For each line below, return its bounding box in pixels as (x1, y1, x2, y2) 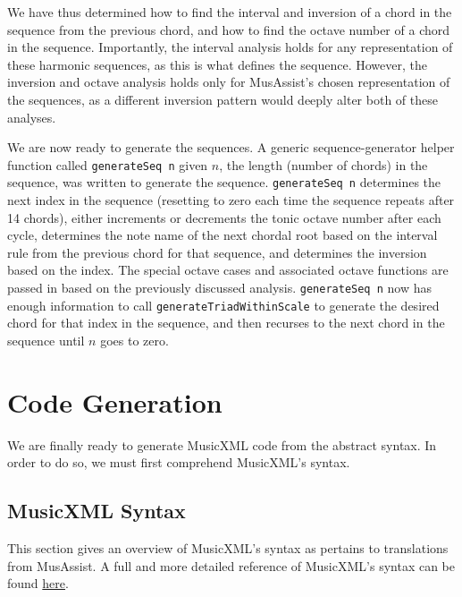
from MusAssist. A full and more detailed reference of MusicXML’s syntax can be (7, 556, 455, 575)
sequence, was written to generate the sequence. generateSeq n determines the (7, 173, 441, 192)
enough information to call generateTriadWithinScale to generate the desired (7, 295, 440, 314)
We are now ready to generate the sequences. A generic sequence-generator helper (7, 138, 455, 157)
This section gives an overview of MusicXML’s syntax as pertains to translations (7, 539, 449, 558)
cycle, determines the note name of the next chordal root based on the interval (7, 226, 438, 244)
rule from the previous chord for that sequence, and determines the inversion (7, 243, 427, 261)
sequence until (7, 330, 85, 349)
